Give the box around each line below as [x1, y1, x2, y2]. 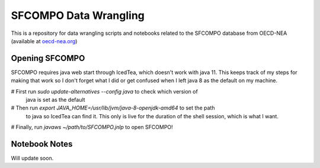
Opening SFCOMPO [11, 53, 85, 63]
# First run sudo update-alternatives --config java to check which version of [11, 88, 198, 95]
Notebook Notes [11, 139, 73, 149]
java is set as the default [25, 96, 85, 104]
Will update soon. [11, 154, 54, 162]
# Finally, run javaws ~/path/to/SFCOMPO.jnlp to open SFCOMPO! [11, 124, 173, 131]
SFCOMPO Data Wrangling [11, 9, 145, 22]
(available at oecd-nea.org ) [11, 37, 78, 44]
